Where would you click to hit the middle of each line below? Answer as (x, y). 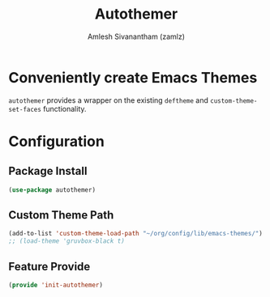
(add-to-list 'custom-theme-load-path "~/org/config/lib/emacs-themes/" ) (136, 234)
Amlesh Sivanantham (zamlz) (136, 36)
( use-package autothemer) (52, 190)
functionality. (65, 108)
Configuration (57, 141)
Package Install (48, 171)
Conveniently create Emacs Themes (133, 77)
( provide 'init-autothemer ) (56, 285)
